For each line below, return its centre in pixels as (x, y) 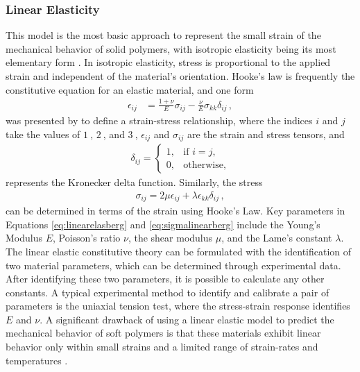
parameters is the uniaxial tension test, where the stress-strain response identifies (178, 306)
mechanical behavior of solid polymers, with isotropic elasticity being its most (171, 48)
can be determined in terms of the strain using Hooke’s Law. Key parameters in (175, 211)
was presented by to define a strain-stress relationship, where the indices (159, 120)
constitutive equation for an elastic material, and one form (130, 89)
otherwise (203, 165)
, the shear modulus (170, 238)
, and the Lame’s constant (277, 238)
